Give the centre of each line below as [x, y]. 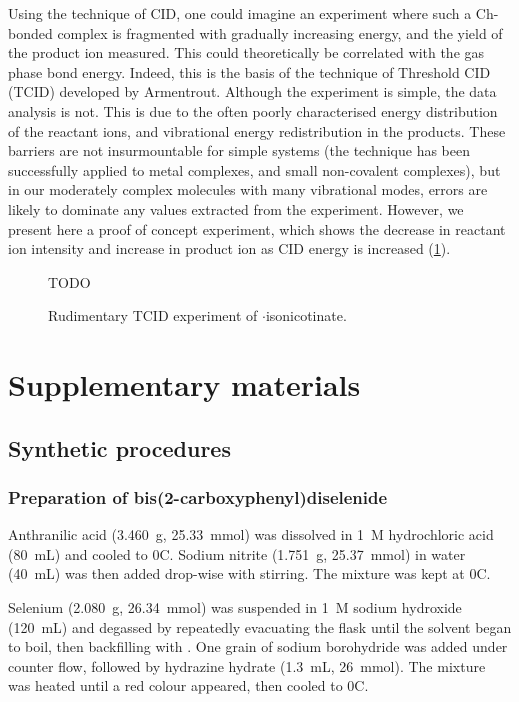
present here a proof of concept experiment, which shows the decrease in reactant [257, 228]
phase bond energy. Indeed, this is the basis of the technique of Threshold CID [249, 71]
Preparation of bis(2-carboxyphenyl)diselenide [198, 496]
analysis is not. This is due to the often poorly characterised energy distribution [253, 110]
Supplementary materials [184, 384]
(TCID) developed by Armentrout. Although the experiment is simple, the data [252, 91]
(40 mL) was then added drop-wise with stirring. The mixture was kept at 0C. [249, 573]
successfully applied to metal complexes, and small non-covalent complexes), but [254, 169]
